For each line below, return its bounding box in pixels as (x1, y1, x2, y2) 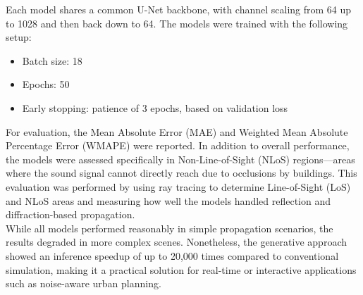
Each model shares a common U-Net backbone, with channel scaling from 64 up (6, 2, 352, 16)
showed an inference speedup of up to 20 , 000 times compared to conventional (6, 248, 339, 263)
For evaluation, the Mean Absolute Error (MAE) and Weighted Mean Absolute (6, 124, 348, 139)
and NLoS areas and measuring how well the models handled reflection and (6, 193, 331, 208)
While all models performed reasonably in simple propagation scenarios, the (6, 220, 333, 235)
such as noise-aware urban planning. (6, 276, 161, 291)
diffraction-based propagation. (6, 207, 135, 222)
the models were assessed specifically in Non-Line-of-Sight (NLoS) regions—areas (6, 151, 355, 166)
